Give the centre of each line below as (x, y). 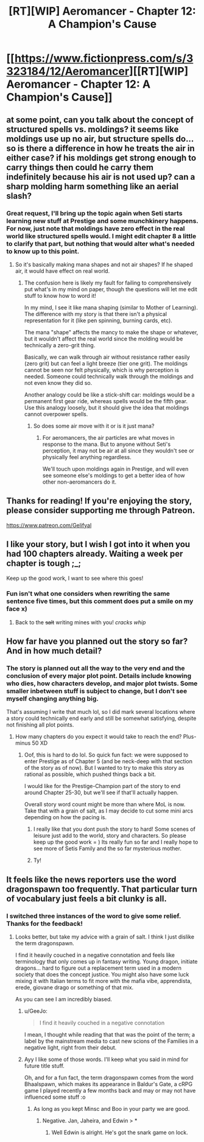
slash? (19, 196)
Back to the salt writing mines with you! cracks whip (80, 622)
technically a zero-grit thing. (60, 345)
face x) (17, 609)
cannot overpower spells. (56, 414)
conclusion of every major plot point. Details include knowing (99, 676)
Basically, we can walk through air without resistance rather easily (107, 357)
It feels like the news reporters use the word (91, 879)
